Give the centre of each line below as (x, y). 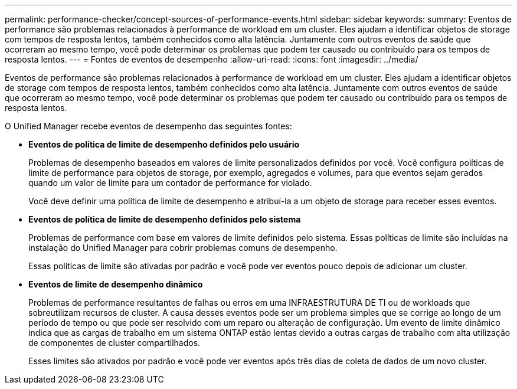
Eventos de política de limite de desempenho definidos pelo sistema (165, 219)
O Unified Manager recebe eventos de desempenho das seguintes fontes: (148, 126)
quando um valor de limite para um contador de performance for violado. (170, 183)
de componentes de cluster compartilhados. (114, 343)
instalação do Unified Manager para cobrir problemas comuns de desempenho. (183, 248)
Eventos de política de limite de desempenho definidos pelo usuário (164, 144)
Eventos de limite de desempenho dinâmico (116, 284)
